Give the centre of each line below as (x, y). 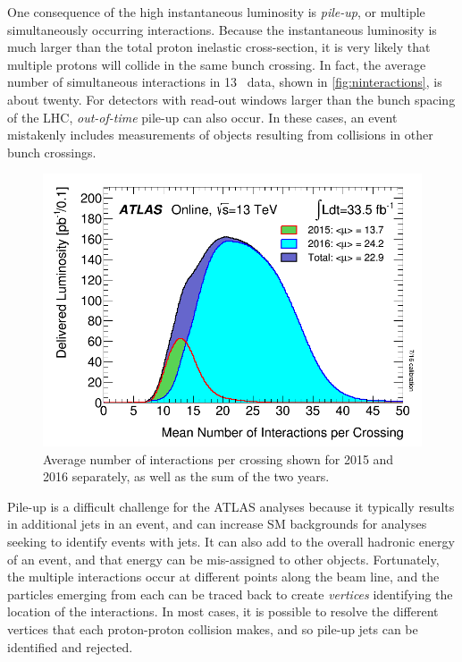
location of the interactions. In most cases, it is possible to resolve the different (223, 611)
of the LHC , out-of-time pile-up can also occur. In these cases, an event (202, 117)
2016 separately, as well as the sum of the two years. (186, 476)
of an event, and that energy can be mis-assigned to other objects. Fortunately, (223, 559)
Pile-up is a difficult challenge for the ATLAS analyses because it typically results (231, 506)
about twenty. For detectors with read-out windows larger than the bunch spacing (231, 99)
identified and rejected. (70, 646)
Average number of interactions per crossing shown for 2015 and (218, 458)
